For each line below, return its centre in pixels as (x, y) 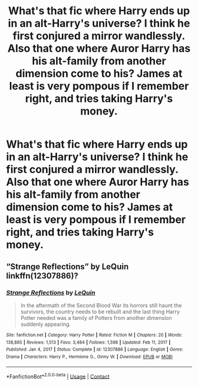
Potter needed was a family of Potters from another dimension (96, 318)
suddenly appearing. (46, 324)
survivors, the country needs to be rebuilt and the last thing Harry (100, 312)
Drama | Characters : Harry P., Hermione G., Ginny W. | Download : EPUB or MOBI (89, 356)
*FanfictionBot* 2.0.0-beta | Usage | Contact (58, 376)
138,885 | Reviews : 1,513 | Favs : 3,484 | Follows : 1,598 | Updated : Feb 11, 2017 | (88, 342)
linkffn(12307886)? (42, 276)
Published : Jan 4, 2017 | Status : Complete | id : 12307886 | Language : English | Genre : (95, 349)
